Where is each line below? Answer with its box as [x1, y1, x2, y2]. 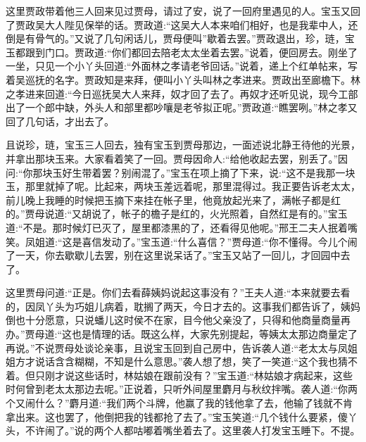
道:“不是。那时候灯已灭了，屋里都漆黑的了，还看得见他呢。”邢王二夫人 [6, 220, 329, 234]
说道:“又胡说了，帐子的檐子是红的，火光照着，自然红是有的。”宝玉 [44, 206, 348, 221]
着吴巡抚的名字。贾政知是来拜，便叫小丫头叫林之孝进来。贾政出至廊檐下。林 [6, 72, 360, 87]
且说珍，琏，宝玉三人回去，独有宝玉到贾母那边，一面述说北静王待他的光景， [6, 137, 360, 152]
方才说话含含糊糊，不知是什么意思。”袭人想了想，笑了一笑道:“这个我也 [15, 354, 339, 369]
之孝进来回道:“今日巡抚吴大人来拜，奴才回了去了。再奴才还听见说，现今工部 [6, 86, 358, 101]
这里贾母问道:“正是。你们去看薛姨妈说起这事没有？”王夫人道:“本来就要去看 [6, 285, 351, 300]
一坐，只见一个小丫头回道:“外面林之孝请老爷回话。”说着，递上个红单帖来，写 [6, 58, 358, 73]
